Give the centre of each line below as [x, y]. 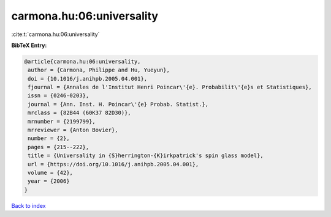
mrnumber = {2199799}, [62, 121]
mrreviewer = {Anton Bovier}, [73, 130]
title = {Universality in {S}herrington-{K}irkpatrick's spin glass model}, [146, 156]
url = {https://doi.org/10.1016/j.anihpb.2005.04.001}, [113, 164]
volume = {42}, [51, 173]
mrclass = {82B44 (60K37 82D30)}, [79, 113]
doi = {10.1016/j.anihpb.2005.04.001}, [87, 79]
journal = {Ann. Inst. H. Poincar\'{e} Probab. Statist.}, [118, 104]
